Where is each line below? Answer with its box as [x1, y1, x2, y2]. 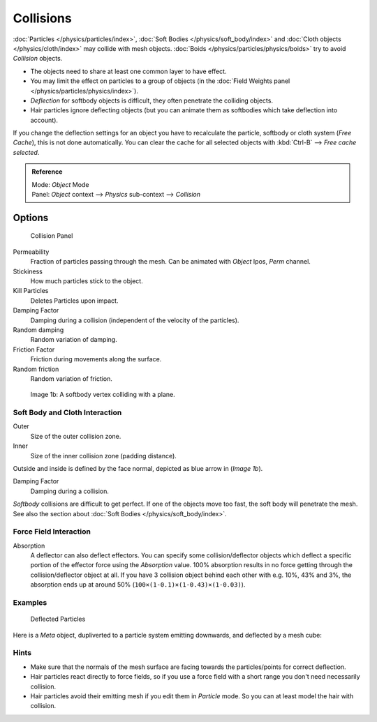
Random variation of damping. [30, 336, 118, 344]
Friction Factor [13, 345, 55, 354]
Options [13, 211, 49, 223]
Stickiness [13, 267, 43, 276]
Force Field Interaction [13, 527, 91, 536]
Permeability [13, 248, 50, 256]
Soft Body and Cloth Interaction [13, 408, 122, 418]
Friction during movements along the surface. [30, 355, 162, 363]
